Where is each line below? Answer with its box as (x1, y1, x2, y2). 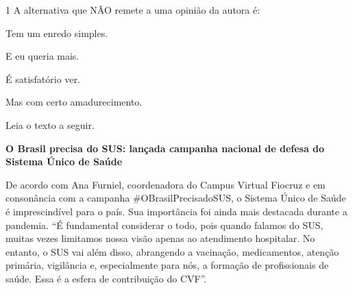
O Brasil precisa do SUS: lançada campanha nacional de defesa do (5, 141, 325, 155)
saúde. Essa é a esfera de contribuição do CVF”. (5, 271, 207, 285)
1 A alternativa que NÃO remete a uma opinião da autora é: (5, 3, 260, 16)
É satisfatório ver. (5, 71, 80, 86)
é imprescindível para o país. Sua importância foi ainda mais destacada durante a (5, 204, 348, 218)
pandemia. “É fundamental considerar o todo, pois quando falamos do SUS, (5, 217, 324, 232)
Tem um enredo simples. (5, 25, 108, 40)
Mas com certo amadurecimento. (5, 95, 143, 109)
